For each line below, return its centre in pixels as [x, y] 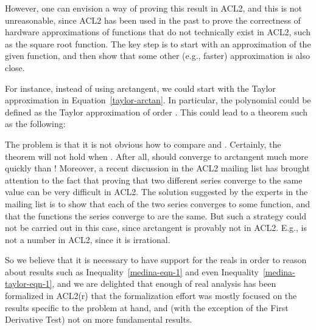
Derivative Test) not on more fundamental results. [99, 319]
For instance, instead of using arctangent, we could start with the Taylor [140, 88]
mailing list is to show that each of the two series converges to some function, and [158, 203]
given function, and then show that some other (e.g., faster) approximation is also [158, 56]
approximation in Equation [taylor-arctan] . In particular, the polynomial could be [158, 100]
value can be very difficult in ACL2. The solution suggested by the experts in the [156, 192]
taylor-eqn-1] [29, 284]
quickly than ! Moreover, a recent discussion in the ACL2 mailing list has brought [157, 168]
